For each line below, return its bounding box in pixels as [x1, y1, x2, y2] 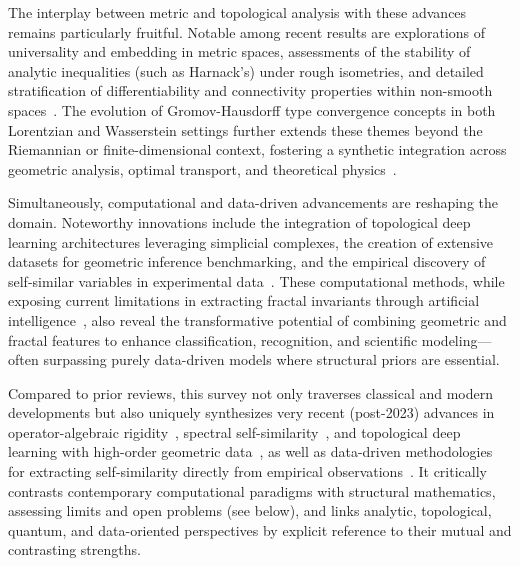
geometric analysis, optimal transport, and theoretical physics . [8, 158, 397, 179]
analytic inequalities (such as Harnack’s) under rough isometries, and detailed [8, 60, 484, 81]
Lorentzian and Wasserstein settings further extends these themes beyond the [8, 119, 483, 140]
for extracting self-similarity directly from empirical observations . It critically [8, 461, 487, 482]
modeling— [421, 329, 492, 350]
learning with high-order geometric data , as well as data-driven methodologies [8, 441, 493, 462]
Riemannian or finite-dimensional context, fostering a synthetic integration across [8, 139, 507, 160]
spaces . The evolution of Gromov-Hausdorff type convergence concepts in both [8, 99, 496, 120]
